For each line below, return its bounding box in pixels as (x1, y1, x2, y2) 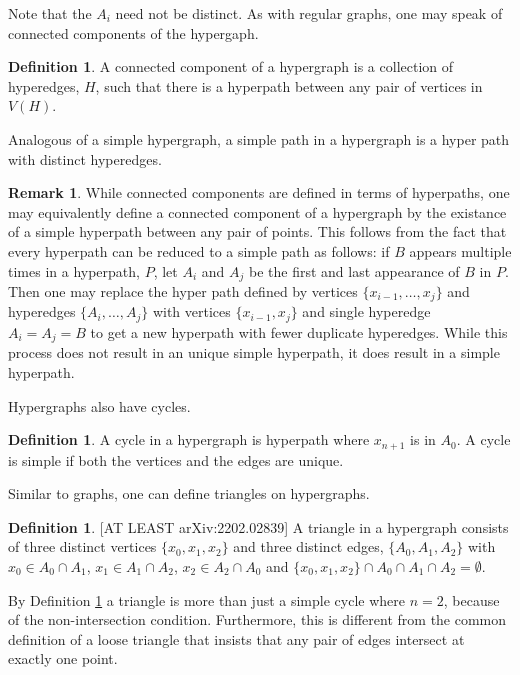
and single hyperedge (302, 301, 431, 322)
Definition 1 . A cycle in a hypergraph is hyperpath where (8, 429, 370, 450)
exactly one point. (8, 648, 118, 669)
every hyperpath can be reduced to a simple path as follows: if (8, 240, 390, 261)
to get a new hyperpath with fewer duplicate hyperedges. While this (90, 321, 508, 342)
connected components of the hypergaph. (8, 22, 259, 43)
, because (443, 589, 500, 610)
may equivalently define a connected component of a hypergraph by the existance (8, 201, 507, 222)
